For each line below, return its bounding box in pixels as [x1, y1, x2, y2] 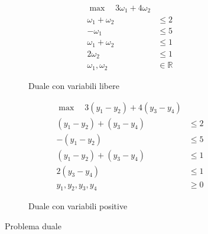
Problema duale [5, 220, 61, 232]
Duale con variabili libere [28, 79, 119, 91]
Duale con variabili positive [28, 200, 128, 212]
